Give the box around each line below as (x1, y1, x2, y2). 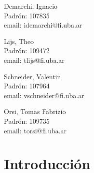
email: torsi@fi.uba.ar (4, 125, 67, 135)
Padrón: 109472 (4, 45, 50, 56)
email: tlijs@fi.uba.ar (4, 55, 65, 65)
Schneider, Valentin (4, 71, 61, 81)
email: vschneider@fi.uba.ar (4, 90, 84, 100)
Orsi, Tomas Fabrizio (4, 106, 66, 116)
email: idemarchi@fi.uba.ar (4, 20, 82, 30)
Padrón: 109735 (4, 115, 50, 126)
